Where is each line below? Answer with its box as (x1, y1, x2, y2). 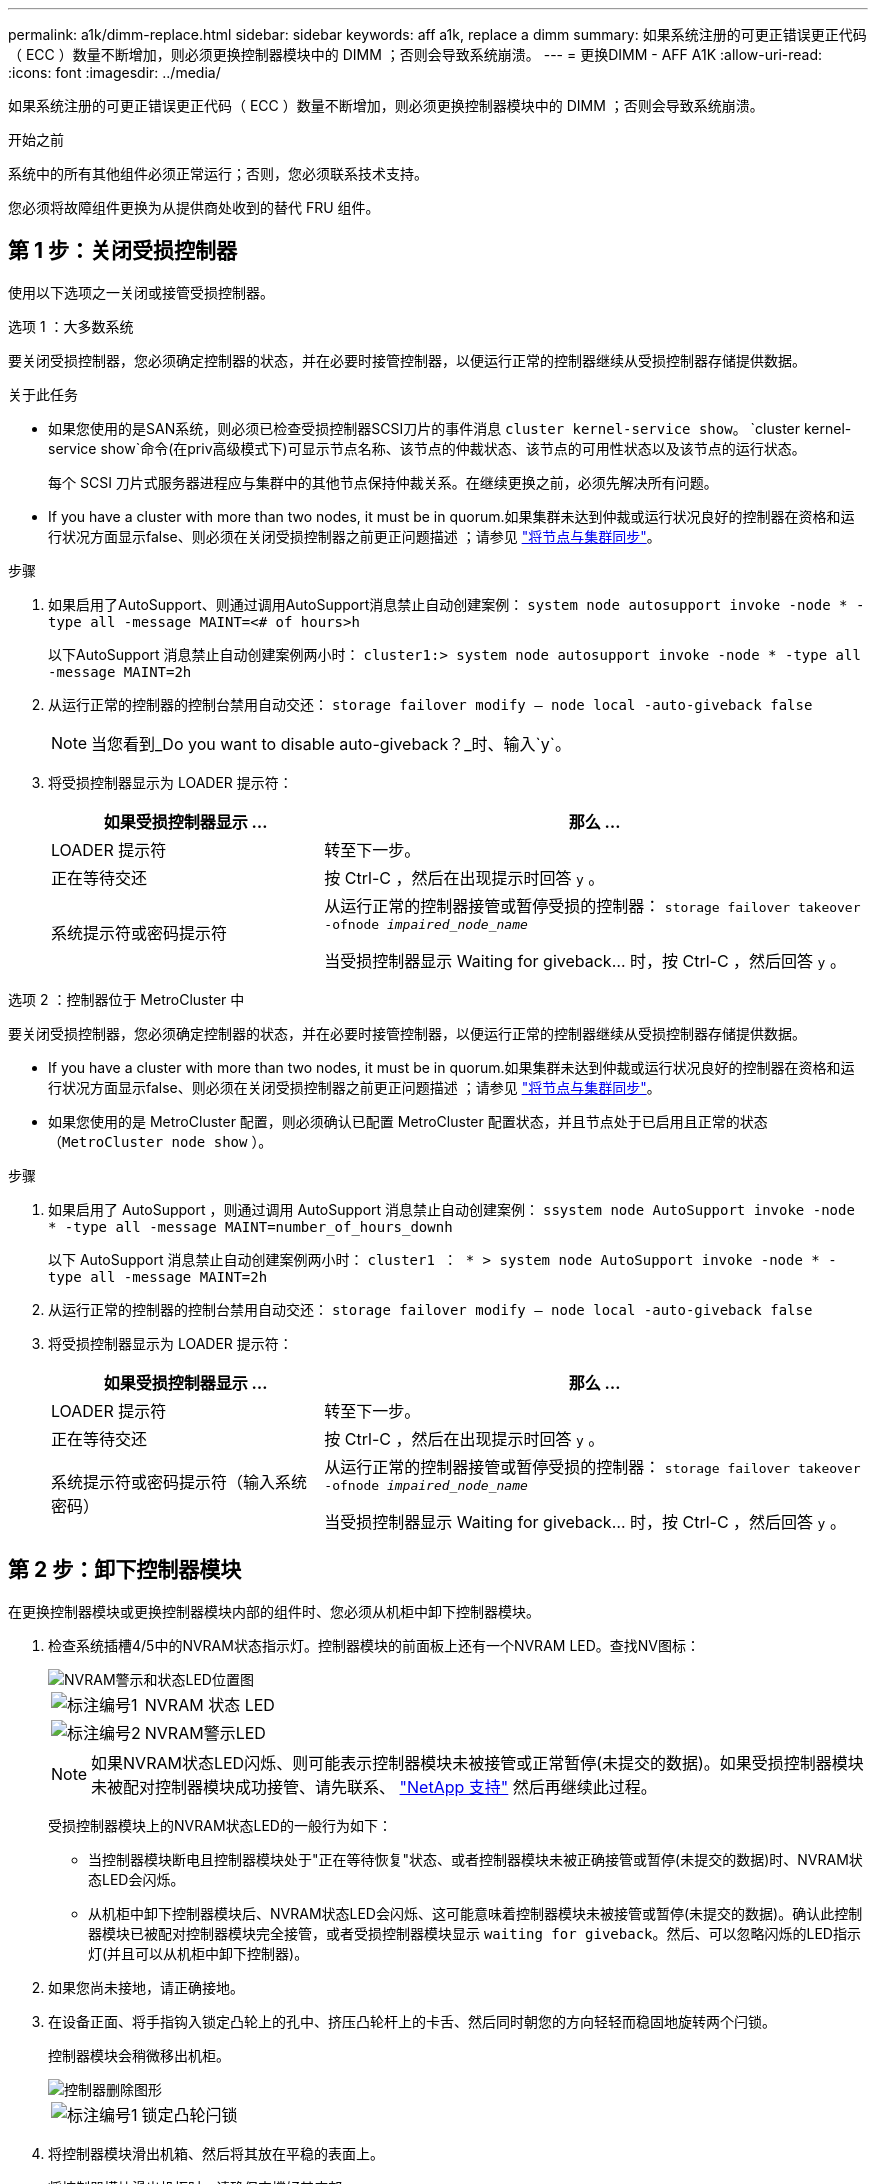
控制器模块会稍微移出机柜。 (48, 2046, 230, 2064)
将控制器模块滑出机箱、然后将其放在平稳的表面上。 (48, 2144, 384, 2162)
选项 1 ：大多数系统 (8, 317, 134, 335)
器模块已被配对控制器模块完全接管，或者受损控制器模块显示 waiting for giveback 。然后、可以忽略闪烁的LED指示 (88, 1924, 861, 1942)
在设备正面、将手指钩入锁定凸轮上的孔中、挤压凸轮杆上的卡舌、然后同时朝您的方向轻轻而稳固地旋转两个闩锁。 (48, 2012, 776, 2030)
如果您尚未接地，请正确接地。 (48, 1978, 244, 1996)
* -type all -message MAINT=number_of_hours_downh (48, 1218, 453, 1235)
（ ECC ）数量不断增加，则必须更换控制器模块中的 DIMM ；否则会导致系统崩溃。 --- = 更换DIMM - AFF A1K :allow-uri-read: (8, 46, 823, 63)
